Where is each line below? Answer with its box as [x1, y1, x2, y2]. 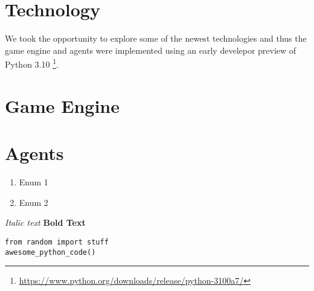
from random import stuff [5, 237, 109, 246]
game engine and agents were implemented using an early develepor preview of [5, 43, 296, 56]
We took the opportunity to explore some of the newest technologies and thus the [5, 32, 307, 45]
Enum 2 [19, 196, 48, 208]
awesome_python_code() [5, 248, 96, 257]
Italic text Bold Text [5, 216, 86, 229]
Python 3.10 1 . [5, 56, 59, 70]
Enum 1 [19, 176, 48, 188]
